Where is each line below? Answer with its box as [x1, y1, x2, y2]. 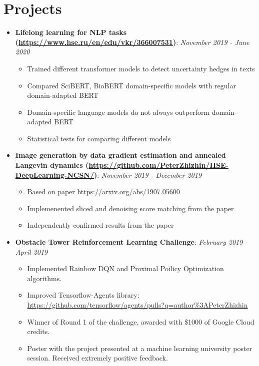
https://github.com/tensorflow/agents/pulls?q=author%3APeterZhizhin [27, 300, 248, 310]
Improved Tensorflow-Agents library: [27, 290, 139, 300]
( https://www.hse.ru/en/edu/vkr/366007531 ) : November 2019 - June [15, 36, 249, 47]
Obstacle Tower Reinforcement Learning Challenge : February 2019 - [15, 237, 248, 247]
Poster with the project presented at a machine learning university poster [27, 343, 252, 353]
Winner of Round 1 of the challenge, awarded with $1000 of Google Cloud [27, 316, 254, 327]
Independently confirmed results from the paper [27, 220, 174, 230]
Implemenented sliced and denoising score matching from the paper [27, 203, 234, 213]
